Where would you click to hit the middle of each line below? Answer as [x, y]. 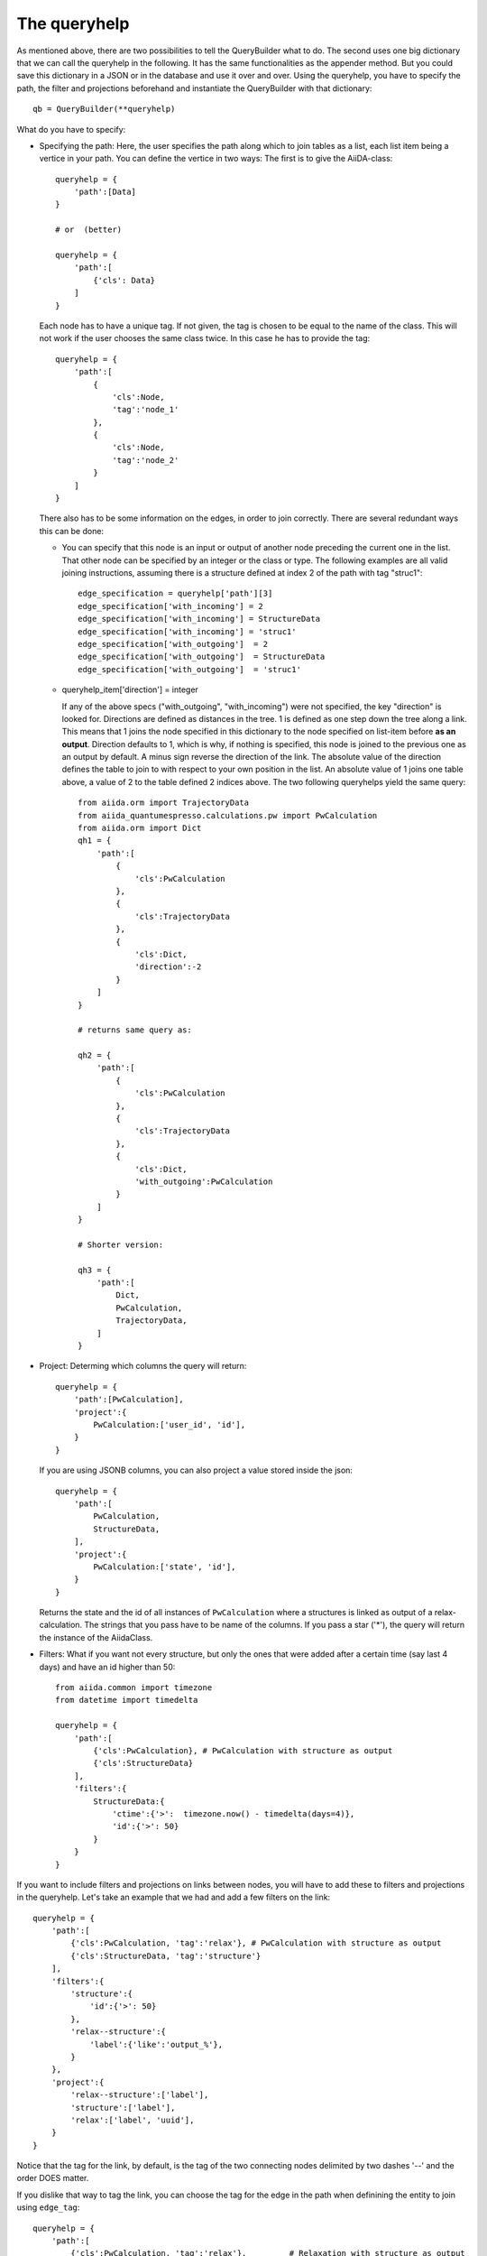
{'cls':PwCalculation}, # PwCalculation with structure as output [243, 1750]
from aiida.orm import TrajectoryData [164, 803]
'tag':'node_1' [146, 410]
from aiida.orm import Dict [140, 828]
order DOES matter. [53, 2178]
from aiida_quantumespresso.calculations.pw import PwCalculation [228, 815]
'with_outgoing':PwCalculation [204, 1181]
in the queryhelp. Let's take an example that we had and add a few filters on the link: [174, 1897]
